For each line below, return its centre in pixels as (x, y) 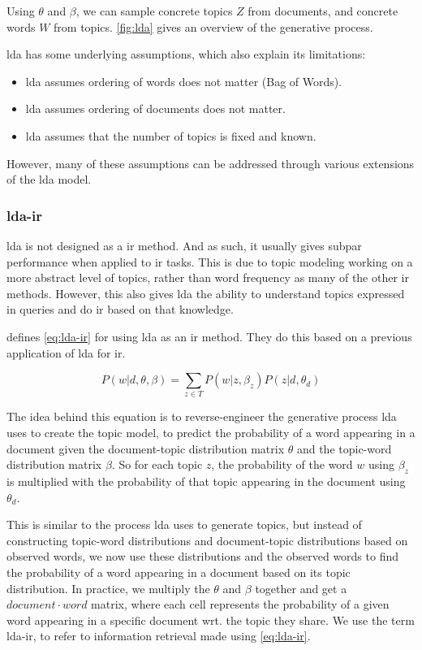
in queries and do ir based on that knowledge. (120, 309)
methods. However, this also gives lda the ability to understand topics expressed (206, 293)
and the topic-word (344, 448)
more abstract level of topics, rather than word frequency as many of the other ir (208, 277)
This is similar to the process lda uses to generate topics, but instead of (184, 524)
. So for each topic (157, 464)
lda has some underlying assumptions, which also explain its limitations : (186, 54)
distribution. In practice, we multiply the (108, 588)
